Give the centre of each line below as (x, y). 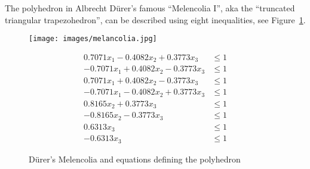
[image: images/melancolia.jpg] (93, 39)
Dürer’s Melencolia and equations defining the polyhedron (135, 159)
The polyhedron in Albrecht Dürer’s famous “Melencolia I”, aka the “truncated (150, 8)
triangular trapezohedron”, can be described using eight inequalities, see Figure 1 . (155, 19)
